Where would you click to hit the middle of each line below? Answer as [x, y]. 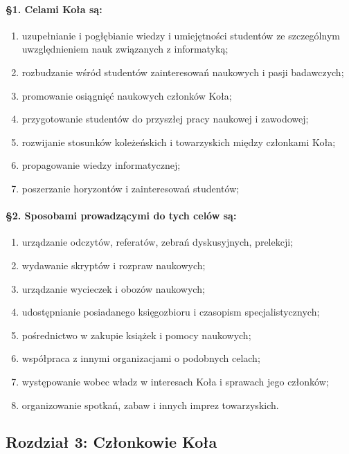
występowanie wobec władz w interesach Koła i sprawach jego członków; [175, 381]
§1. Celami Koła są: [54, 9]
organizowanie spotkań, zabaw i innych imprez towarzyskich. [150, 405]
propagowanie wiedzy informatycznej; [101, 165]
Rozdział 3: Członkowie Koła [111, 442]
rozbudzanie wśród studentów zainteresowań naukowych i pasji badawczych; [183, 72]
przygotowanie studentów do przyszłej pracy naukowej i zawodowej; [165, 119]
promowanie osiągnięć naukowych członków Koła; [127, 95]
